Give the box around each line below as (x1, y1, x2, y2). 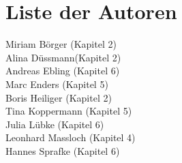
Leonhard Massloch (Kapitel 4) (5, 130, 136, 145)
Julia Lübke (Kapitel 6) (5, 117, 104, 131)
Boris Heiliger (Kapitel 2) (5, 90, 112, 104)
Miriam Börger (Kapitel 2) (5, 37, 117, 51)
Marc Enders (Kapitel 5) (5, 76, 108, 91)
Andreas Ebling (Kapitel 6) (5, 63, 120, 78)
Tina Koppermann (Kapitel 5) (5, 104, 132, 118)
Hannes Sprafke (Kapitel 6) (5, 143, 120, 158)
